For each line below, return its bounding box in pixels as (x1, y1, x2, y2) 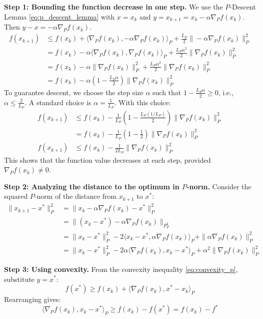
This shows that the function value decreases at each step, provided (4, 154, 211, 165)
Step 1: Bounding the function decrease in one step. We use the (4, 2, 223, 12)
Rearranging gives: (4, 294, 61, 304)
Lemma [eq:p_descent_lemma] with (4, 11, 115, 22)
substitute (4, 273, 34, 284)
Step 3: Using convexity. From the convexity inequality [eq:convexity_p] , (4, 263, 238, 274)
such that (152, 87, 181, 97)
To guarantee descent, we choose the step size (4, 87, 143, 97)
